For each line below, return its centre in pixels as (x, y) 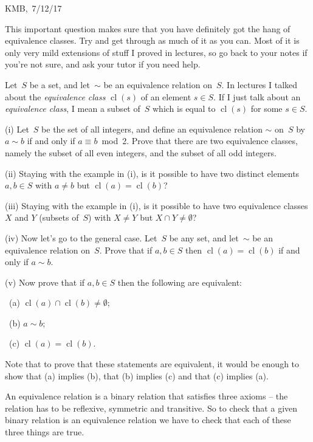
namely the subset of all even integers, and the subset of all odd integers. (141, 152)
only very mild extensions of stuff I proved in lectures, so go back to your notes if (156, 52)
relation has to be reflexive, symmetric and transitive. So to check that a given (151, 408)
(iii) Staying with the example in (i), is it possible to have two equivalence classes (156, 205)
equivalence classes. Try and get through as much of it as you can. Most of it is (152, 40)
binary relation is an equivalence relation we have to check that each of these (148, 420)
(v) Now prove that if (45, 282)
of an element (166, 96)
